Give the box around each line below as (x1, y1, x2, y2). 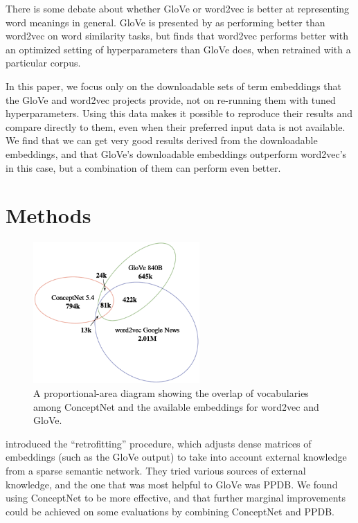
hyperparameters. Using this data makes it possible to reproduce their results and (6, 106, 353, 121)
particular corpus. (6, 55, 81, 70)
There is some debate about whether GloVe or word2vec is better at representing (6, 1, 350, 15)
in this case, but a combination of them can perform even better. (6, 160, 281, 175)
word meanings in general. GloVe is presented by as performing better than (6, 15, 325, 29)
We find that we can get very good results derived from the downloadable (6, 133, 318, 148)
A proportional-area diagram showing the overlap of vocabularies (33, 386, 309, 400)
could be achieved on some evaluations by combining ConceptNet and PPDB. (6, 504, 334, 518)
